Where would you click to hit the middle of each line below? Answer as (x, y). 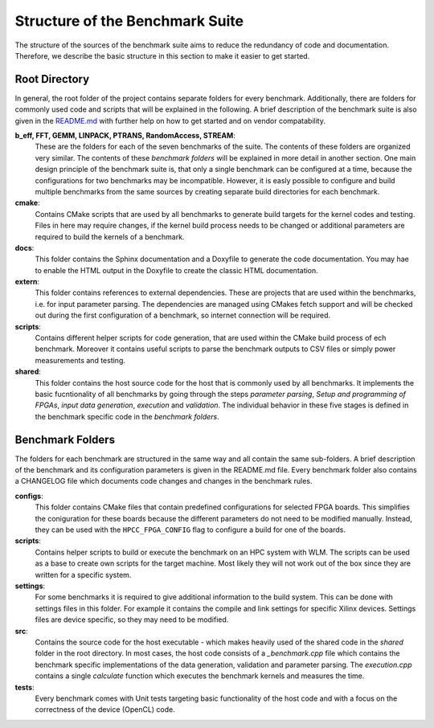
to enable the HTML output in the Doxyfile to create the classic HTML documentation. (177, 270)
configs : (29, 496)
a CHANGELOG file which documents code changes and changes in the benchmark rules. (164, 481)
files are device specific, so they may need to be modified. (132, 620)
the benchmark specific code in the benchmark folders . (127, 416)
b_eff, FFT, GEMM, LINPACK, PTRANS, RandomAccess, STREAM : (125, 136)
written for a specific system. (83, 575)
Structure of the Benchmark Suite (129, 21)
